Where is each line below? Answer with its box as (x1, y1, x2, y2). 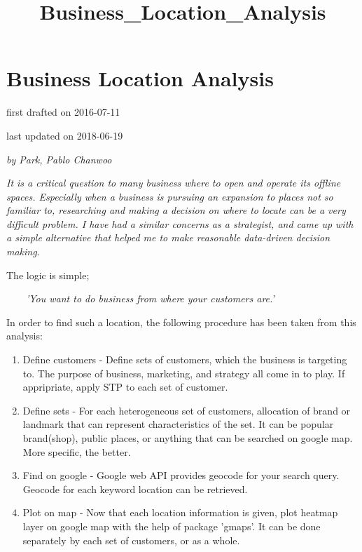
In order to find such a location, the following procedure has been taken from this (6, 314, 356, 329)
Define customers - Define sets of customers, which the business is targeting (22, 352, 347, 367)
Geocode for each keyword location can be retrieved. (22, 481, 248, 496)
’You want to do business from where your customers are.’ (26, 291, 274, 306)
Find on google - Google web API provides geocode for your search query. (22, 468, 340, 483)
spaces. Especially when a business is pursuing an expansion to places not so (6, 189, 333, 203)
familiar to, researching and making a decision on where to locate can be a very (6, 203, 346, 217)
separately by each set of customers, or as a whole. (22, 532, 240, 547)
